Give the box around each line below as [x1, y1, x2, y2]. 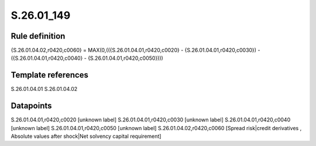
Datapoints [11, 101, 52, 111]
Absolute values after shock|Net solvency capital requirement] [11, 133, 162, 140]
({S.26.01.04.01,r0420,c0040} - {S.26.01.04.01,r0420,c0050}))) [11, 55, 163, 62]
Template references [11, 70, 89, 80]
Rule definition [11, 31, 66, 41]
